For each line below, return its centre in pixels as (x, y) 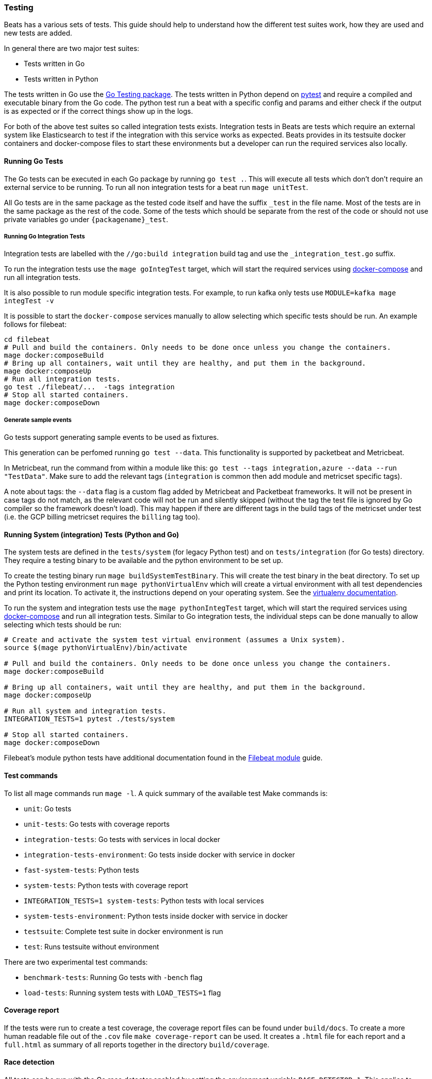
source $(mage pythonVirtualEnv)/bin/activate (96, 648)
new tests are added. (38, 33)
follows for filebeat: (35, 325)
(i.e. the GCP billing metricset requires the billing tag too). (102, 517)
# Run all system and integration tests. (85, 711)
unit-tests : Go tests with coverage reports (97, 824)
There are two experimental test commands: (76, 962)
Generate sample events (38, 420)
